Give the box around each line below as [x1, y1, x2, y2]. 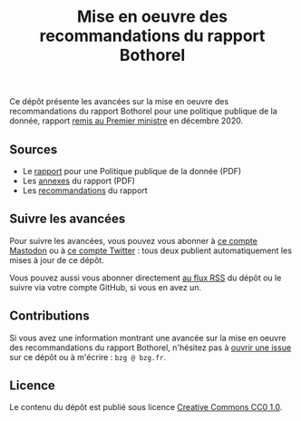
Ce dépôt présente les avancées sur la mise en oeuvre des [9, 96, 229, 107]
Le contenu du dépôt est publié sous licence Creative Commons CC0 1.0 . [9, 402, 283, 413]
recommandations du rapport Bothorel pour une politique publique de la [9, 106, 278, 117]
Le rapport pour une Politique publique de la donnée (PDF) [22, 166, 242, 176]
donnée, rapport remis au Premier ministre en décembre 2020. [9, 115, 244, 126]
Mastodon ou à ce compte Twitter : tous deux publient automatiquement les [9, 245, 293, 256]
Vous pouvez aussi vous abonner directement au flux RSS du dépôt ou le [9, 272, 282, 283]
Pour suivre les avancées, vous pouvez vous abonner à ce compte [9, 235, 258, 246]
